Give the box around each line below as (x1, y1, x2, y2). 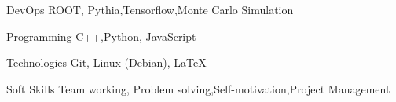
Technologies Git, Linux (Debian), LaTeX (6, 54, 207, 71)
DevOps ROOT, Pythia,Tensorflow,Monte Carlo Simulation (6, 2, 294, 17)
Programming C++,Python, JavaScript (6, 27, 196, 44)
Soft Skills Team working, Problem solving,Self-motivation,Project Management (6, 80, 390, 97)
